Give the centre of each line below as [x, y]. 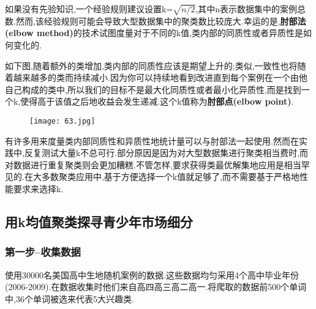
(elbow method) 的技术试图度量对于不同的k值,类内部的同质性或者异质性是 [154, 33]
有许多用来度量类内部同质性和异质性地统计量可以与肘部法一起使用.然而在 [152, 140]
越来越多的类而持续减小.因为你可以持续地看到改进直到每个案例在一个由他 [160, 77]
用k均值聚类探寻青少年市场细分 [99, 221]
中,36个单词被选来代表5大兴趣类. [70, 298]
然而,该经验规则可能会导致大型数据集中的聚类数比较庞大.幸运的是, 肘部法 [161, 20]
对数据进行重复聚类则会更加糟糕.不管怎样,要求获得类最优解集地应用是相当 [153, 164]
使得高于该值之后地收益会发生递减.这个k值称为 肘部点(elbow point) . [157, 101]
